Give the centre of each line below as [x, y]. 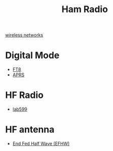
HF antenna [30, 130]
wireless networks [24, 35]
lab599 [20, 109]
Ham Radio [85, 9]
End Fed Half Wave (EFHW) [41, 143]
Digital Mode [32, 55]
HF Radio [24, 95]
